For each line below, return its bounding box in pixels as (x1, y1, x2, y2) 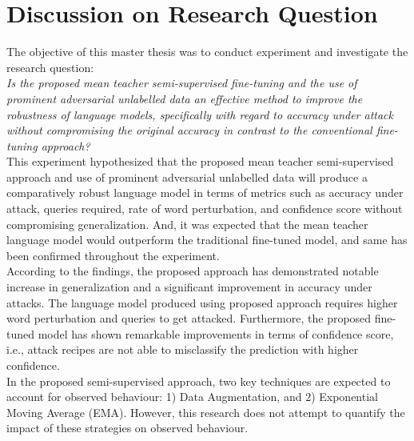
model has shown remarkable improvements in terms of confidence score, (38, 325, 394, 342)
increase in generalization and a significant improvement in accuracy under (6, 279, 372, 295)
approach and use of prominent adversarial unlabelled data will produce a (6, 168, 368, 185)
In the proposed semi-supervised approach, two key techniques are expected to (6, 372, 391, 389)
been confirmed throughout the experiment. (6, 247, 220, 263)
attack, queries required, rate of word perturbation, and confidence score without (6, 200, 403, 217)
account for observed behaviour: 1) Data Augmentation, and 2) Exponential (6, 388, 378, 405)
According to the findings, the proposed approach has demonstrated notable (6, 263, 379, 279)
